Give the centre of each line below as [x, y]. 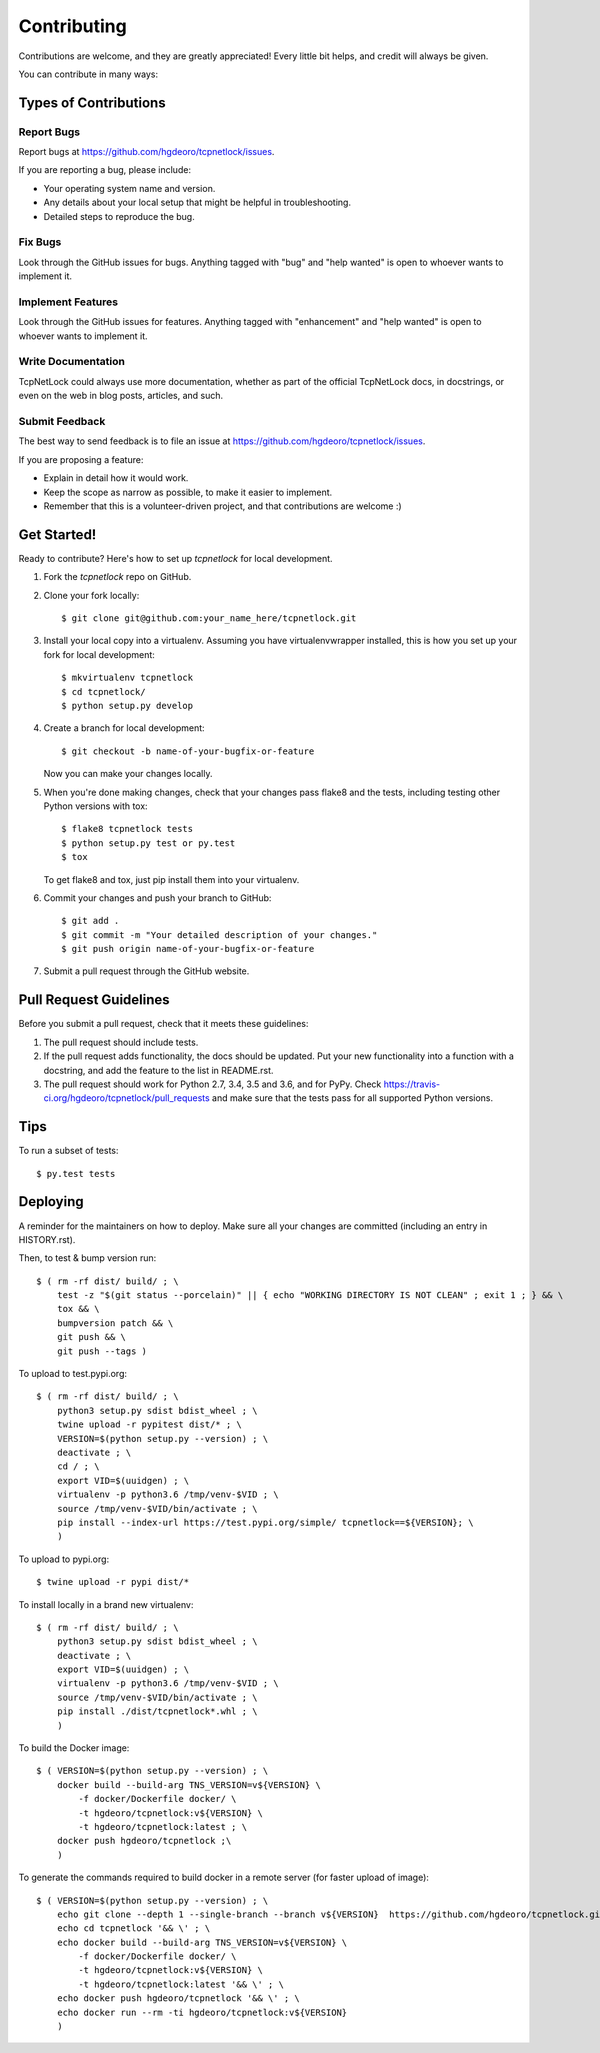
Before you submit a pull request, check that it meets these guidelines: [163, 1024]
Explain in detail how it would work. [116, 478]
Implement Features [68, 302]
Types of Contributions [92, 102]
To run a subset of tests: [68, 1151]
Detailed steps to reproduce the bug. [119, 216]
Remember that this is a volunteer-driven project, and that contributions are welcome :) [222, 506]
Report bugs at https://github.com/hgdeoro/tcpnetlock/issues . [146, 152]
